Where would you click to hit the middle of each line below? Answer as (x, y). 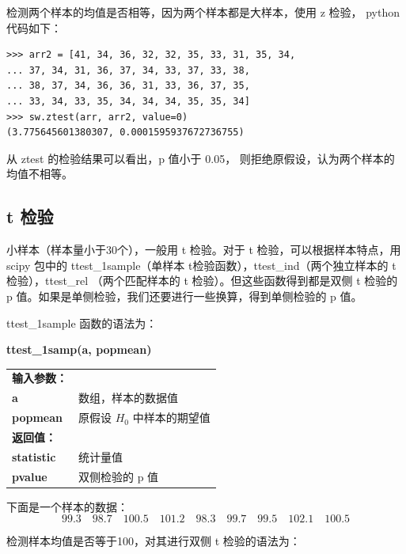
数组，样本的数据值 (128, 398)
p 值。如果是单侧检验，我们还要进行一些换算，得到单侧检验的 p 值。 (184, 296)
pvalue (30, 476)
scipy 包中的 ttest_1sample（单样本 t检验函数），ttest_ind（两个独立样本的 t (201, 265)
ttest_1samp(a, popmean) (79, 349)
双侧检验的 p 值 (119, 476)
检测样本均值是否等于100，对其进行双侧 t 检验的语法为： (154, 541)
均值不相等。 (40, 174)
